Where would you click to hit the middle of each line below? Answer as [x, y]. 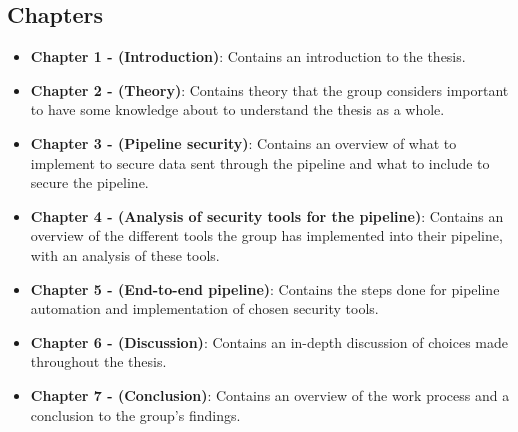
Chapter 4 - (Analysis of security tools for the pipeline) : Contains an [267, 215]
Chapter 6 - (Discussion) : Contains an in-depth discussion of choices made [269, 341]
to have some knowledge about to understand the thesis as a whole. [237, 109]
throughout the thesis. [98, 361]
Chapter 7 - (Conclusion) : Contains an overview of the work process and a [270, 394]
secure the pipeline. [89, 182]
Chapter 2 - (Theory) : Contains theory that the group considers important [269, 89]
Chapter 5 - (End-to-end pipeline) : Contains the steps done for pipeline [265, 288]
